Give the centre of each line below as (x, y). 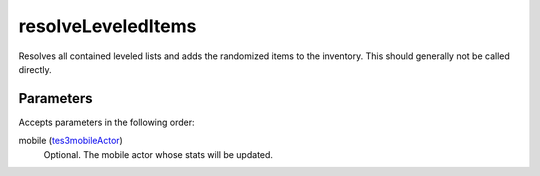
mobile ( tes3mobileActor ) (71, 141)
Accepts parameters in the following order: (106, 122)
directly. (35, 69)
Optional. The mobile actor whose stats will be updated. (158, 154)
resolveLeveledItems (107, 26)
